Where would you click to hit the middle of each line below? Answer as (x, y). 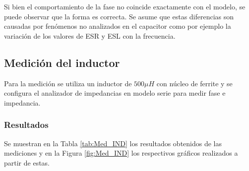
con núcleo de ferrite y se (194, 83)
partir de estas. (27, 162)
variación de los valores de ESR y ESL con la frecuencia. (90, 35)
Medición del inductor (62, 62)
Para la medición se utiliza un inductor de (68, 83)
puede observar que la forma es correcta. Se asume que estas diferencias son (119, 16)
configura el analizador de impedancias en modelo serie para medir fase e (115, 93)
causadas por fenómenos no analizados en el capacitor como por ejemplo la (118, 26)
